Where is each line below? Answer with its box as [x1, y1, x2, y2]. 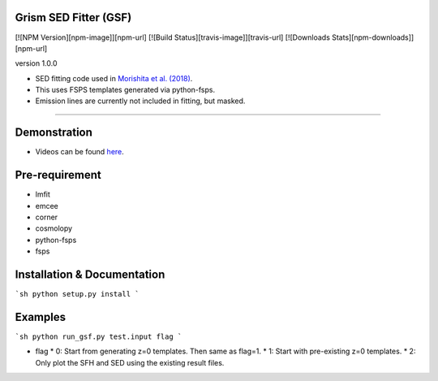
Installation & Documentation [15, 268, 165, 282]
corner [35, 212, 58, 223]
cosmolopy [35, 223, 73, 233]
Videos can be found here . [35, 147, 125, 157]
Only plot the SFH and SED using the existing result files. [35, 357, 225, 367]
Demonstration [15, 126, 93, 140]
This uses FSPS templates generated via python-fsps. [35, 85, 215, 95]
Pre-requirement [15, 168, 101, 182]
